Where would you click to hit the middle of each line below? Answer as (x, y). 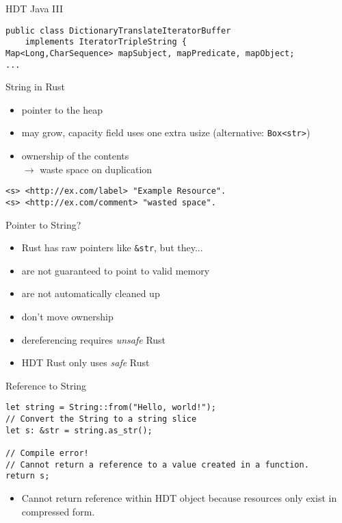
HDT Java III (34, 8)
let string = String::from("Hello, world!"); (111, 408)
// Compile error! (47, 453)
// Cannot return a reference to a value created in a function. (157, 464)
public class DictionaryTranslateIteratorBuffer (118, 30)
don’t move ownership (67, 316)
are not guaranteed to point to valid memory (116, 270)
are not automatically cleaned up (91, 293)
